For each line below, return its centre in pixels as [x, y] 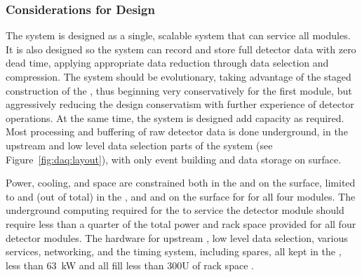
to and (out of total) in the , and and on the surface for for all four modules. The [181, 196]
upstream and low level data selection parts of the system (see [139, 145]
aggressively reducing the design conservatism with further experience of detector [180, 104]
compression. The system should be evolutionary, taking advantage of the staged [179, 76]
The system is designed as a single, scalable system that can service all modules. [178, 35]
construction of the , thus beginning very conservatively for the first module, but [179, 90]
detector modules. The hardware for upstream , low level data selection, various [177, 237]
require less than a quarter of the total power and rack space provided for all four [181, 223]
